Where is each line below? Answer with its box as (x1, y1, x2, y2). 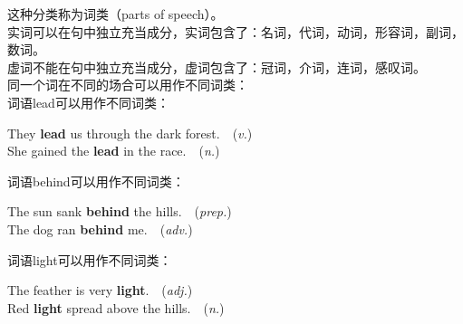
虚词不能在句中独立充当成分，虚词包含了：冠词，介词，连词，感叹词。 (7, 57, 426, 76)
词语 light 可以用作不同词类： (7, 250, 172, 269)
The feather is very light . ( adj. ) (7, 281, 193, 300)
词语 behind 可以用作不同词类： (7, 171, 185, 190)
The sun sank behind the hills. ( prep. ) (7, 202, 232, 221)
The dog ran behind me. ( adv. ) (7, 219, 193, 238)
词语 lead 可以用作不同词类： (7, 92, 169, 111)
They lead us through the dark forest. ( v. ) (7, 123, 253, 142)
